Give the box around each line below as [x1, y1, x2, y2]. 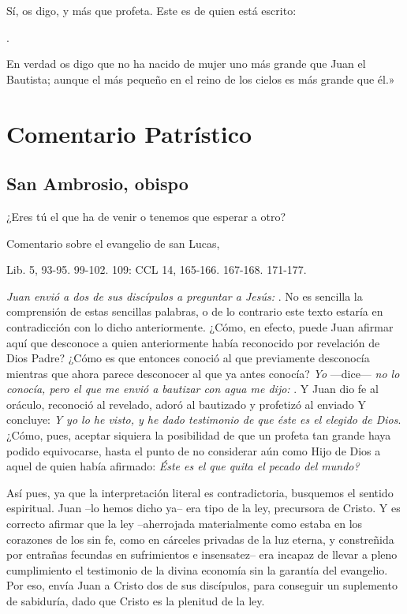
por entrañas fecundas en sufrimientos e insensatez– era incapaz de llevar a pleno [6, 546, 398, 563]
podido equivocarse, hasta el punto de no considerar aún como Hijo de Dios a [6, 442, 381, 459]
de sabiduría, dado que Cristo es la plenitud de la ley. [6, 593, 265, 609]
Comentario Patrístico [6, 117, 252, 149]
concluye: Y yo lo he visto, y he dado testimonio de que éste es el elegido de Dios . [6, 411, 401, 428]
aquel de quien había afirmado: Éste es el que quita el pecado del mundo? [6, 458, 360, 474]
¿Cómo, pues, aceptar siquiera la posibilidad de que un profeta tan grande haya [6, 427, 391, 444]
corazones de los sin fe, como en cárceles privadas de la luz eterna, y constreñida [6, 530, 394, 547]
